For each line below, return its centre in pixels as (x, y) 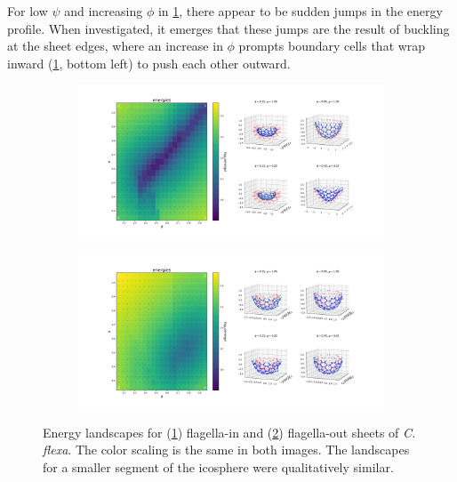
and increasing (104, 11)
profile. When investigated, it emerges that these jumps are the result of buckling (228, 28)
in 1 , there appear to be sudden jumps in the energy (300, 11)
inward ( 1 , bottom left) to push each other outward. (149, 63)
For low (28, 11)
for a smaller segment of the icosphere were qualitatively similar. (218, 466)
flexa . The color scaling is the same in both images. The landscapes (226, 450)
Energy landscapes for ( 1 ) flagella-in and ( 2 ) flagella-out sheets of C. (229, 432)
